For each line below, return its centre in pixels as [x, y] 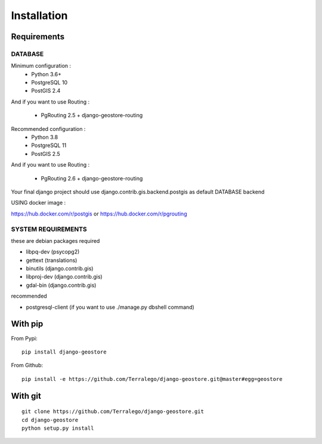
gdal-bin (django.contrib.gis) [61, 285]
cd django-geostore [50, 420]
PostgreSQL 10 [49, 83]
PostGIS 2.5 [46, 154]
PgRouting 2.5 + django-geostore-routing [92, 115]
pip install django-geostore [64, 352]
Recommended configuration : [48, 129]
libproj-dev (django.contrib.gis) [64, 277]
